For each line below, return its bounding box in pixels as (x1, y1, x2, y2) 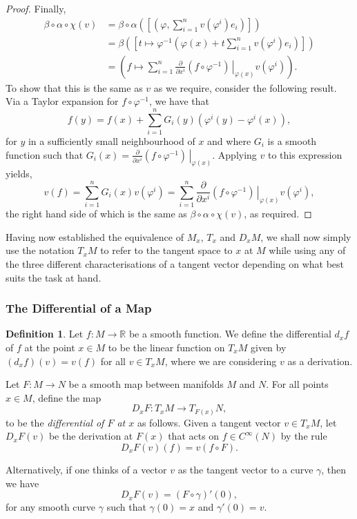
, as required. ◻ (244, 206, 312, 221)
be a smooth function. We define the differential (128, 326, 331, 341)
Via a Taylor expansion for (6, 94, 119, 108)
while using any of (269, 243, 346, 257)
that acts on (168, 429, 220, 443)
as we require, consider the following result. (153, 80, 337, 95)
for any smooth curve (6, 500, 96, 514)
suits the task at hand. (6, 270, 102, 284)
